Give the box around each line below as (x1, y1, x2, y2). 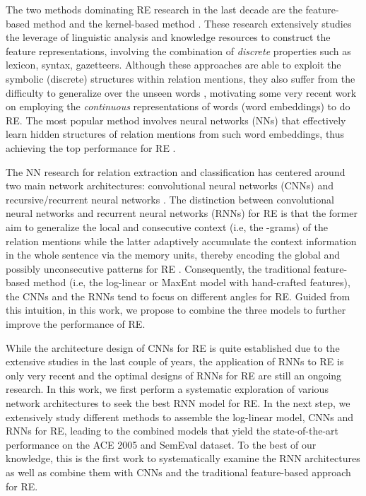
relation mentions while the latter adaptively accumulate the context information (6, 233, 357, 248)
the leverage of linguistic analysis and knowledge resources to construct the (6, 30, 331, 45)
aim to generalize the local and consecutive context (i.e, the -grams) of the (6, 219, 328, 234)
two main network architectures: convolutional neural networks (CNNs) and (6, 178, 333, 193)
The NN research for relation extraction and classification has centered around (6, 164, 346, 179)
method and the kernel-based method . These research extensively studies (33, 16, 352, 30)
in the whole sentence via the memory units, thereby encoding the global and (6, 247, 341, 262)
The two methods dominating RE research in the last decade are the (6, 2, 302, 16)
